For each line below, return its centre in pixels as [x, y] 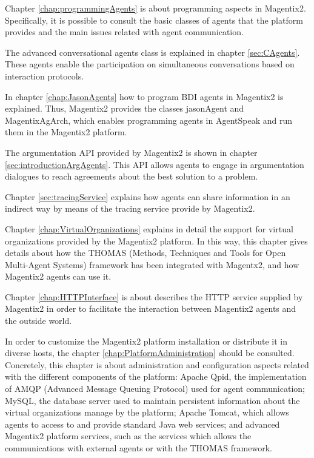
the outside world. [38, 321]
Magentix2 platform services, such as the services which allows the [128, 436]
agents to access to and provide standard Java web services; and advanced [142, 424]
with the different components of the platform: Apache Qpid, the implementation [156, 376]
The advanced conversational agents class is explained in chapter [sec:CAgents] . [152, 52]
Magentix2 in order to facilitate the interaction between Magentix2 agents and [151, 308]
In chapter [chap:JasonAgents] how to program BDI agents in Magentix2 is [144, 96]
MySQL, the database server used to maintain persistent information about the [152, 400]
